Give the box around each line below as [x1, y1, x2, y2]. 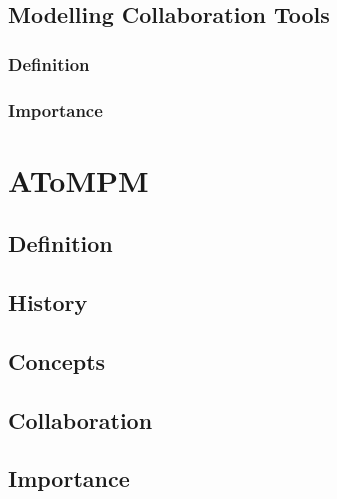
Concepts [8, 345, 106, 376]
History [8, 287, 88, 318]
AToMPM [8, 159, 149, 200]
